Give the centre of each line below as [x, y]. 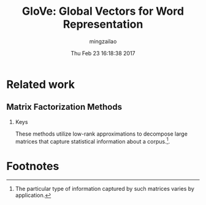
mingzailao [103, 41]
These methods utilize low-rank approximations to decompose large [101, 134]
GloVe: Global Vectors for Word [103, 11]
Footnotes [33, 166]
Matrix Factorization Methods [64, 107]
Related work [41, 84]
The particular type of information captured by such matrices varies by [105, 189]
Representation [103, 24]
